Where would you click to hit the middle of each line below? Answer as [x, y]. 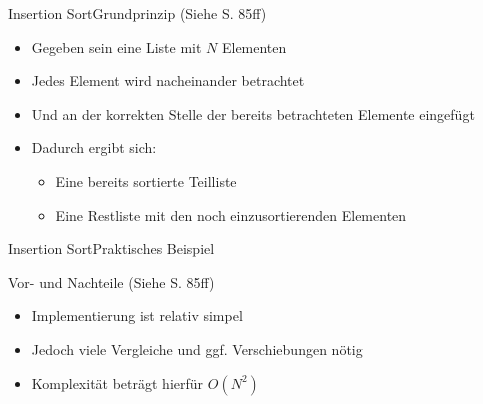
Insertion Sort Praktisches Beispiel [111, 248]
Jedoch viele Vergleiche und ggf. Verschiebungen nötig [197, 348]
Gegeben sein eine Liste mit [116, 46]
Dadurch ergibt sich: [94, 147]
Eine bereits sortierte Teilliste [146, 180]
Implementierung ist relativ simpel [137, 315]
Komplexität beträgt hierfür [117, 382]
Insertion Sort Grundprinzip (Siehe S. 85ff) [137, 13]
